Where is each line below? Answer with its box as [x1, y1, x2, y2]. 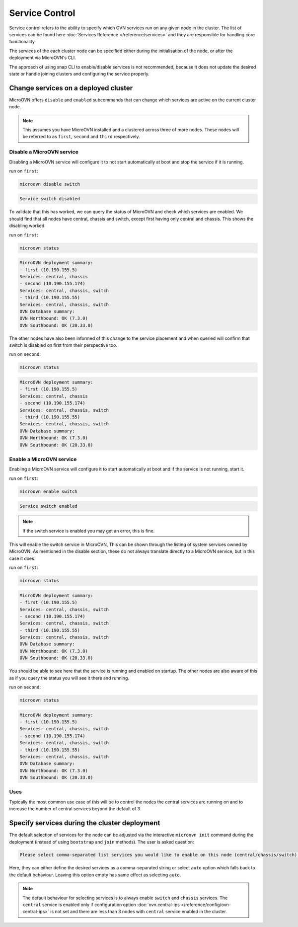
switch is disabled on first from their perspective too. [9, 342, 118, 348]
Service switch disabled [19, 196, 80, 202]
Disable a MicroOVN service [9, 149, 79, 155]
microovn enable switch [19, 488, 78, 494]
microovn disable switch [19, 181, 80, 187]
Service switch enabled [19, 503, 78, 509]
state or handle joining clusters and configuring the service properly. [9, 71, 150, 77]
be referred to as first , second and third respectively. [22, 134, 140, 140]
